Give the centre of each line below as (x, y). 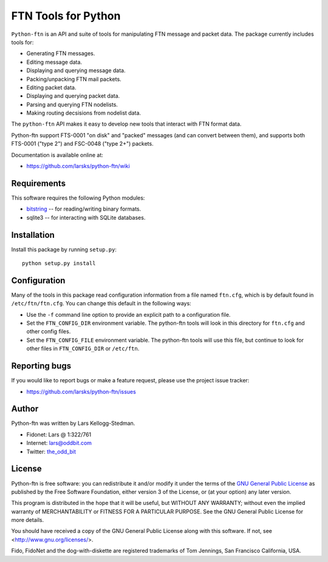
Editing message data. (54, 62)
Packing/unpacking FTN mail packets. (74, 79)
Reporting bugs (41, 366)
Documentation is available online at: (57, 155)
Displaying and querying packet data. (73, 96)
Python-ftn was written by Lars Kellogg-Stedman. (73, 423)
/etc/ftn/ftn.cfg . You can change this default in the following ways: (101, 303)
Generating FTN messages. (61, 53)
